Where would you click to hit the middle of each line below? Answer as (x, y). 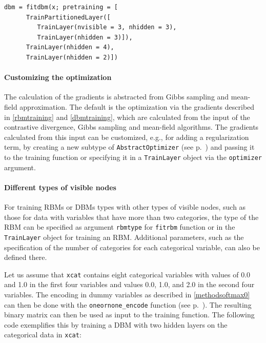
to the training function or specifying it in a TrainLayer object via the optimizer (133, 157)
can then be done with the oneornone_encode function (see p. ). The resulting (128, 304)
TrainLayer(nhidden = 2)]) (72, 57)
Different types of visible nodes (60, 187)
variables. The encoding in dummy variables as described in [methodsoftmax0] (127, 294)
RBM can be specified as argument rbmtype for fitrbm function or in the (120, 227)
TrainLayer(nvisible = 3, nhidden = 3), (107, 27)
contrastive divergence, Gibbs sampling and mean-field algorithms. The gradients (131, 127)
